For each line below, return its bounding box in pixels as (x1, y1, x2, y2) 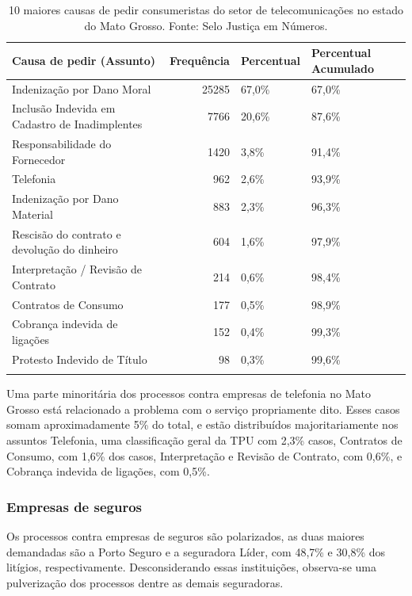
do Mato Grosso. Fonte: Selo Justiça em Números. (84, 17, 328, 33)
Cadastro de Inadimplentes (12, 116, 143, 132)
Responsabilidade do (12, 135, 112, 151)
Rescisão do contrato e (12, 225, 121, 242)
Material (12, 205, 53, 222)
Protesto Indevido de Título (12, 350, 147, 367)
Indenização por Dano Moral (12, 80, 151, 97)
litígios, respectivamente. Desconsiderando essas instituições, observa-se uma (6, 559, 376, 575)
